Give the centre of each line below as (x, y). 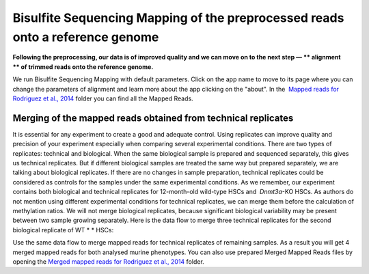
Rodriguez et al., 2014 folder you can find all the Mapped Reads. (103, 98)
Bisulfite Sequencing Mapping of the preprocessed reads (178, 18)
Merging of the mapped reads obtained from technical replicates (153, 118)
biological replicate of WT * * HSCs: (63, 230)
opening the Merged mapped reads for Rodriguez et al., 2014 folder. (108, 261)
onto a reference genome (86, 37)
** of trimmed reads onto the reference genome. (83, 67)
